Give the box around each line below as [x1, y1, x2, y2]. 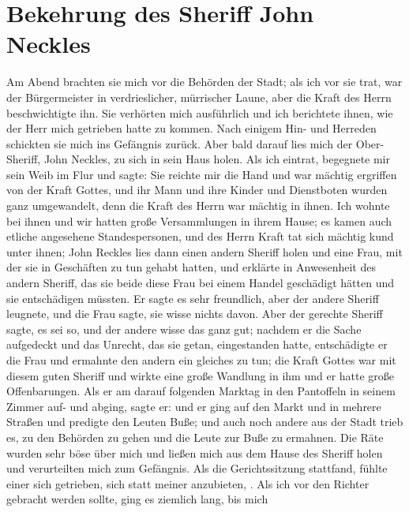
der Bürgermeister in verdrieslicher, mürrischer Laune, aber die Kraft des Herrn [6, 88, 392, 105]
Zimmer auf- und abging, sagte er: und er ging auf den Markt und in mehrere [6, 398, 381, 414]
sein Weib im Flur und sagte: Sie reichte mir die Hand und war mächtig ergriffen [6, 166, 397, 182]
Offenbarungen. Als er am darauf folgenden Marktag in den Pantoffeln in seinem [6, 383, 396, 399]
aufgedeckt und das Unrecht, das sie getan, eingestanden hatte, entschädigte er [6, 336, 388, 353]
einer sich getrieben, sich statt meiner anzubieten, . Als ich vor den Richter [6, 475, 370, 491]
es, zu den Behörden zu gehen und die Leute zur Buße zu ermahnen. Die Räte [6, 428, 384, 445]
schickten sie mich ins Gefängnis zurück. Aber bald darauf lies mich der [6, 135, 353, 151]
